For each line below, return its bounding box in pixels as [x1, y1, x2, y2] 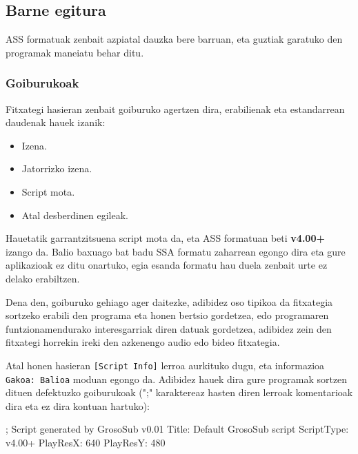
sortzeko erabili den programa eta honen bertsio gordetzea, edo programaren [6, 308, 329, 322]
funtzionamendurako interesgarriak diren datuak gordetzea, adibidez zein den [6, 321, 332, 336]
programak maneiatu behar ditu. [6, 45, 144, 59]
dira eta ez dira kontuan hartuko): [6, 398, 150, 413]
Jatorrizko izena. [21, 161, 92, 176]
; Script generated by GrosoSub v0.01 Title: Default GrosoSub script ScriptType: [6, 422, 349, 436]
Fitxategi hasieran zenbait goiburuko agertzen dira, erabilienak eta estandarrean [6, 101, 345, 116]
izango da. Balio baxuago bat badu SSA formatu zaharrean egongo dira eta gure [6, 244, 346, 258]
